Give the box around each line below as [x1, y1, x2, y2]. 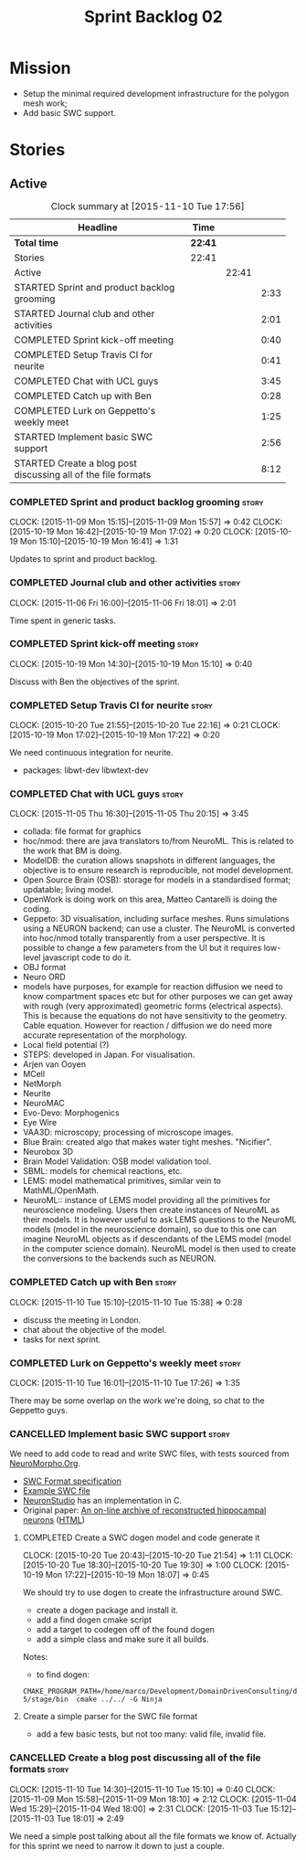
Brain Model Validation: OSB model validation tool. [22, 1156, 212, 1167]
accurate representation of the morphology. [22, 1030, 188, 1041]
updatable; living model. [22, 884, 114, 895]
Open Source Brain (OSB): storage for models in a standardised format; [22, 874, 291, 885]
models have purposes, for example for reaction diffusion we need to [22, 981, 283, 992]
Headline [77, 221, 118, 234]
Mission [9, 58, 71, 79]
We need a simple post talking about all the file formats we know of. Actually [9, 1830, 297, 1842]
